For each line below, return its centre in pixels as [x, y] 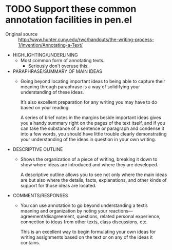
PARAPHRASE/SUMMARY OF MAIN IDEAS [58, 71]
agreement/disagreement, [48, 216]
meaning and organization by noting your [64, 210]
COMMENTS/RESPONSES [40, 195]
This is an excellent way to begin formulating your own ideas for [88, 232]
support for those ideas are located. [58, 185]
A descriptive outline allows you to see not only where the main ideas [94, 175]
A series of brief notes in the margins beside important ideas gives [91, 117]
